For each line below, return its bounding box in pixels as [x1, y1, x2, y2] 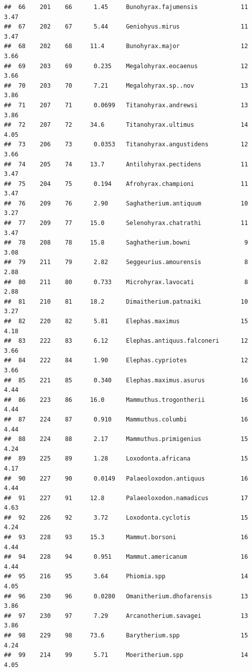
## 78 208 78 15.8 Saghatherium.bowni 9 [4, 239, 248, 247]
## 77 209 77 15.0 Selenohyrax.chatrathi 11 [4, 219, 248, 227]
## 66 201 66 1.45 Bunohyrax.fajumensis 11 [4, 4, 248, 11]
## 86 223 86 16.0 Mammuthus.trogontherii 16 [4, 396, 248, 403]
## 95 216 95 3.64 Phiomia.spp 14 [4, 573, 248, 580]
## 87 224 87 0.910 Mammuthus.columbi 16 [4, 415, 248, 423]
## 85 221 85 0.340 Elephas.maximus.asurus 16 [4, 376, 248, 384]
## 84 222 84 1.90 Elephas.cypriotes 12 [4, 357, 248, 364]
